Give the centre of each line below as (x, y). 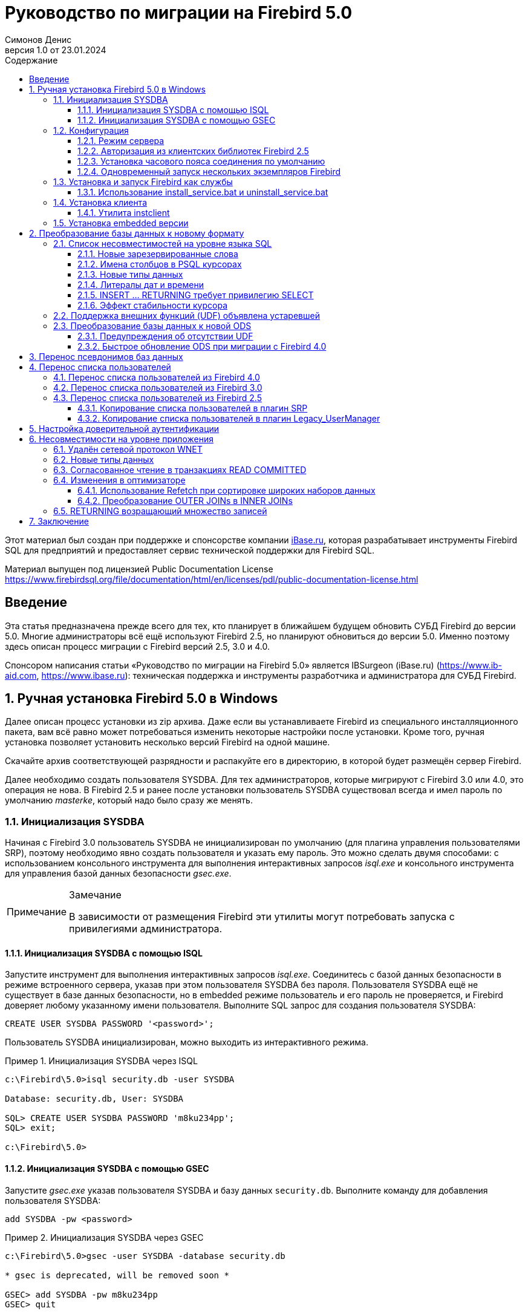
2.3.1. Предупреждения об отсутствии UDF (165, 336)
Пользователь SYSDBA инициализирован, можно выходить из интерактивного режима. (187, 1042)
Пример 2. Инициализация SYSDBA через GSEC (104, 1237)
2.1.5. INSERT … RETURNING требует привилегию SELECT (196, 295)
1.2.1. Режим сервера (121, 140)
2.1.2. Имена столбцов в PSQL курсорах (160, 264)
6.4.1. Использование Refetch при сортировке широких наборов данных (227, 490)
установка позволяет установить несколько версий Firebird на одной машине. (168, 742)
